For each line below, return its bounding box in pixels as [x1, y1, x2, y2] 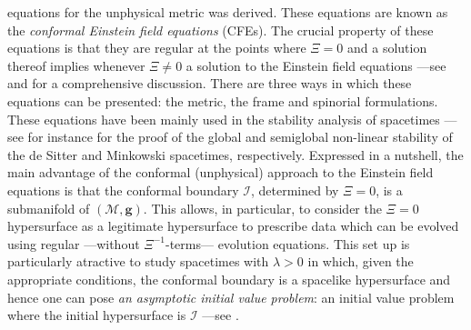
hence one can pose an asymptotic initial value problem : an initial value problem [7, 287, 455, 306]
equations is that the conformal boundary [7, 180, 239, 199]
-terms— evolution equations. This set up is [165, 234, 410, 253]
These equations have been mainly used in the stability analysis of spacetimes [7, 109, 440, 128]
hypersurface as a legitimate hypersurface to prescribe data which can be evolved [7, 216, 459, 235]
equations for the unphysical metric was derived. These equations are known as [7, 3, 448, 21]
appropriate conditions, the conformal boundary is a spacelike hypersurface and [7, 269, 451, 288]
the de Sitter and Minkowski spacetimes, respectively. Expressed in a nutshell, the [7, 145, 464, 164]
